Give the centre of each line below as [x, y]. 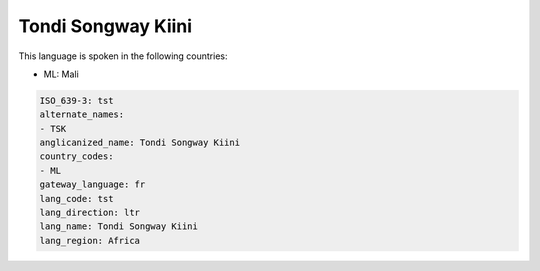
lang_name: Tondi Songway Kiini [119, 226]
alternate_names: [82, 114]
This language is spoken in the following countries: [123, 56]
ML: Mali [61, 74]
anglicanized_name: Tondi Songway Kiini [139, 143]
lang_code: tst [76, 198]
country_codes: [76, 156]
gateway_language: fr [92, 184]
